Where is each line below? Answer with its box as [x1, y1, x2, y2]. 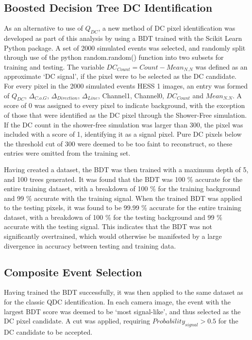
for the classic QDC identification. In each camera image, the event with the [4, 297, 231, 307]
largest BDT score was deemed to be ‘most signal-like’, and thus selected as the [4, 306, 241, 316]
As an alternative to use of [4, 23, 83, 33]
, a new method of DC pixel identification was [98, 23, 235, 33]
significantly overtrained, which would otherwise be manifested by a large [4, 231, 222, 241]
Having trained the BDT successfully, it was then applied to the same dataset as [4, 287, 243, 297]
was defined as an [195, 61, 248, 72]
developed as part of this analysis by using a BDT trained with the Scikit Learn [4, 33, 242, 43]
